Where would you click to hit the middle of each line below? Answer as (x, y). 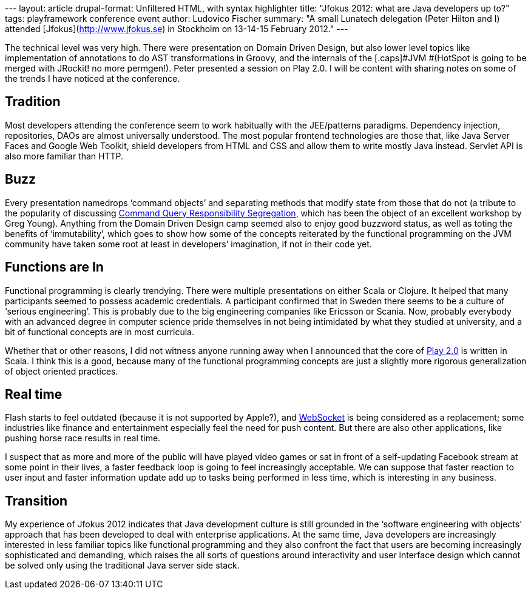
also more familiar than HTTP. (64, 156)
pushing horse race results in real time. (83, 438)
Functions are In (54, 267)
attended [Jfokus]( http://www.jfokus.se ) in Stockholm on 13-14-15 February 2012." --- (177, 29)
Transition (36, 501)
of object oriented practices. (62, 371)
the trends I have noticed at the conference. (93, 78)
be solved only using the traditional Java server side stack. (122, 566)
